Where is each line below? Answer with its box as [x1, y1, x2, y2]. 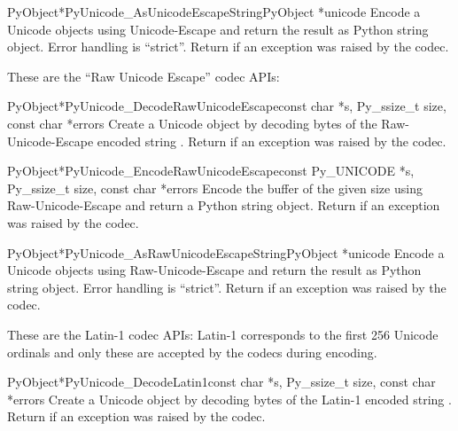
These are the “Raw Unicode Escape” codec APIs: [7, 67, 280, 85]
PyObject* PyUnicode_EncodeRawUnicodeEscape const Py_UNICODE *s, [7, 161, 415, 180]
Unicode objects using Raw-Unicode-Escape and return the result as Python [7, 261, 422, 279]
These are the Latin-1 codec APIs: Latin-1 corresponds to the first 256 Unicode [7, 325, 439, 343]
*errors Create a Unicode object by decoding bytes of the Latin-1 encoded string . [7, 389, 452, 408]
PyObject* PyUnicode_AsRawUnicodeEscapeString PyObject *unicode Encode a [7, 243, 445, 262]
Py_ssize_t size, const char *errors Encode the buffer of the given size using [7, 178, 423, 197]
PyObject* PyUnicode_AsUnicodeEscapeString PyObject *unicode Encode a [7, 3, 421, 20]
